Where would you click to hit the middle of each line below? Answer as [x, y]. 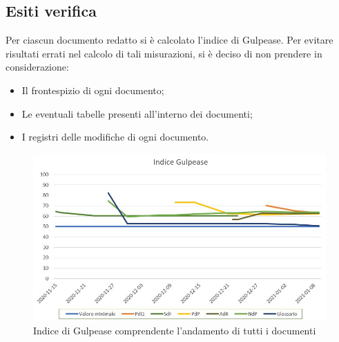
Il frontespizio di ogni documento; [93, 90]
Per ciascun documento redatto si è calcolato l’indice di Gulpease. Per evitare [169, 40]
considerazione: [37, 67]
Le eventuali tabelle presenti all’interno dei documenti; [137, 113]
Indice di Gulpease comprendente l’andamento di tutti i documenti [175, 331]
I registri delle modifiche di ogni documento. [115, 137]
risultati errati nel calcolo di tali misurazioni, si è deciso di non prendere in [164, 53]
